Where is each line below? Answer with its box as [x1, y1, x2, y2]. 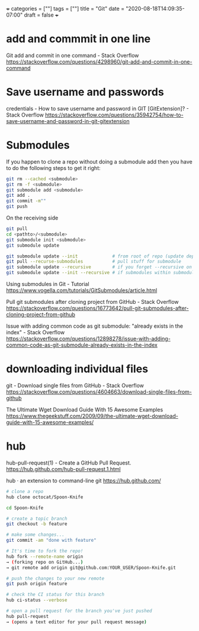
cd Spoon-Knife [6, 505, 44, 511]
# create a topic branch [6, 516, 68, 522]
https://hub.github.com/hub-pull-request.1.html [6, 465, 121, 472]
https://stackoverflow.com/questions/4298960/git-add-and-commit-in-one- [6, 58, 192, 65]
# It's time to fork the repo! [6, 548, 84, 554]
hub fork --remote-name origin [6, 553, 84, 560]
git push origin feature [6, 581, 68, 587]
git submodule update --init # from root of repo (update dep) [6, 253, 197, 259]
